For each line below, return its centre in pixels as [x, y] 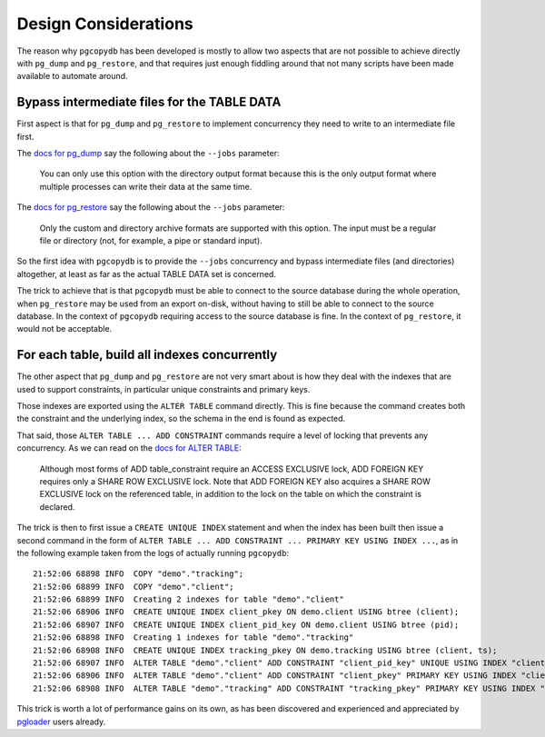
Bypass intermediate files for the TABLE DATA [149, 102]
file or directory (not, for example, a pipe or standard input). [151, 240]
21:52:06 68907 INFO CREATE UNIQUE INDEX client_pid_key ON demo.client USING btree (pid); [246, 624]
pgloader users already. [61, 722]
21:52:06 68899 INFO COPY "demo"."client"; [134, 587]
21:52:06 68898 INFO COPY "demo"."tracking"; [139, 574]
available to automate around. [72, 76]
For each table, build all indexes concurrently [147, 355]
